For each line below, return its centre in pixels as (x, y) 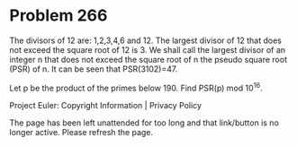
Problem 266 (58, 16)
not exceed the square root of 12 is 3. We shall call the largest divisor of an (148, 49)
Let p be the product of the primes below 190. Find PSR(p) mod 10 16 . (136, 87)
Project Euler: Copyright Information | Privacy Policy (106, 105)
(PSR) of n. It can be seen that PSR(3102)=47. (94, 69)
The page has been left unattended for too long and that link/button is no (144, 123)
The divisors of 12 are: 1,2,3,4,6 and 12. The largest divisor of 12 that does (145, 40)
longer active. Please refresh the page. (81, 132)
